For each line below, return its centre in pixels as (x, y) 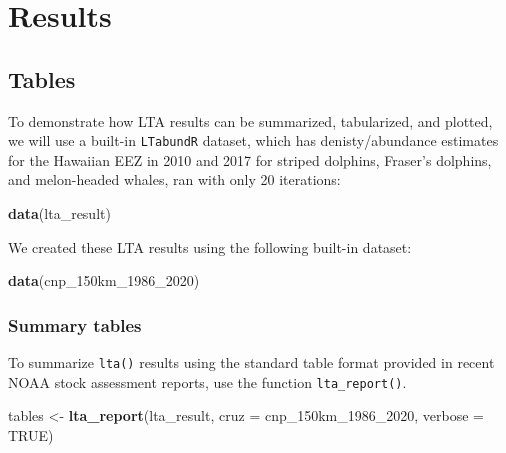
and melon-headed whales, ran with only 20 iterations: (174, 179)
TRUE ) (31, 434)
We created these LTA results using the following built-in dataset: (210, 246)
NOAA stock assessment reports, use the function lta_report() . (207, 381)
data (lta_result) (59, 213)
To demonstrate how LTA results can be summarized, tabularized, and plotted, (250, 120)
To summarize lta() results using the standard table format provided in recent (251, 362)
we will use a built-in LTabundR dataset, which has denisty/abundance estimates (253, 140)
